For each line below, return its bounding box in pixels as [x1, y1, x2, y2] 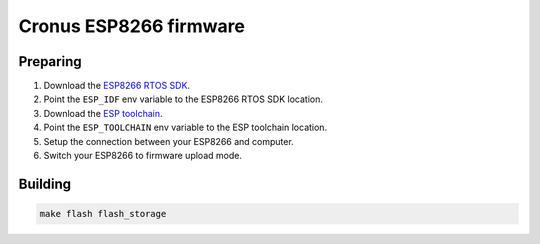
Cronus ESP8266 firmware [18, 15, 245, 37]
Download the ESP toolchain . [43, 107, 163, 119]
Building [18, 175, 72, 192]
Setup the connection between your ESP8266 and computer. [43, 135, 294, 147]
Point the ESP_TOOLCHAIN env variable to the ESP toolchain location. [43, 121, 328, 134]
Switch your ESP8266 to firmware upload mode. [43, 150, 242, 162]
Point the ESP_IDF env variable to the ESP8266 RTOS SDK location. [43, 93, 324, 105]
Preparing [18, 53, 82, 70]
